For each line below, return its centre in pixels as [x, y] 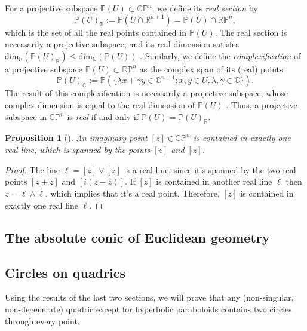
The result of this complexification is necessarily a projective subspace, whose [146, 93]
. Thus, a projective [262, 104]
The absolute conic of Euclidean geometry [137, 237]
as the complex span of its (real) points [211, 68]
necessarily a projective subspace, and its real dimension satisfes [122, 44]
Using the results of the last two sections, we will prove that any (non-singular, [149, 297]
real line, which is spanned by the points [78, 149]
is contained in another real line [214, 181]
